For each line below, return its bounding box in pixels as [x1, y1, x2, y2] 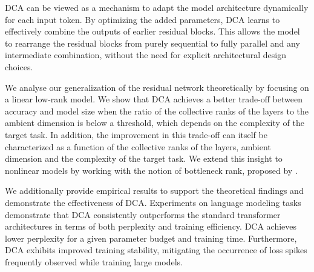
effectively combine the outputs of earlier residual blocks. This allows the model [5, 25, 300, 38]
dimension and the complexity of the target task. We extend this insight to [5, 152, 283, 165]
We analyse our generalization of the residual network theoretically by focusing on [5, 81, 309, 93]
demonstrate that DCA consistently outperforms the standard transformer [5, 208, 281, 221]
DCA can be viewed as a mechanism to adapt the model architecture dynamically [5, 1, 309, 13]
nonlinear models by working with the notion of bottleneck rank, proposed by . [5, 164, 298, 176]
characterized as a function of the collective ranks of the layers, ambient [5, 140, 271, 153]
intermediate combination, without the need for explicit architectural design [5, 48, 286, 61]
